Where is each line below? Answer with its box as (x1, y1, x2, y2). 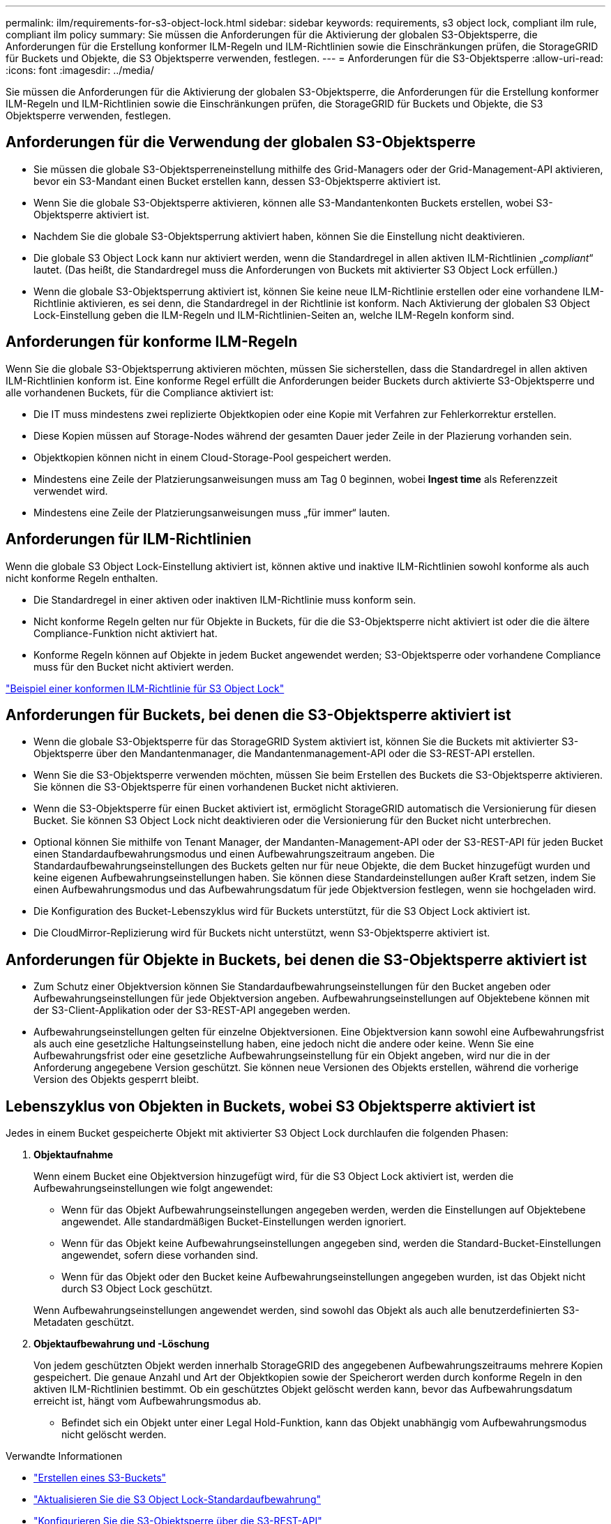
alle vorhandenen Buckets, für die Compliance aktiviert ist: (6, 386, 274, 398)
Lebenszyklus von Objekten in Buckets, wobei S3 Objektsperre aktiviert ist (6, 1097, 536, 1115)
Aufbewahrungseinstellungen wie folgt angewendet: (33, 1182, 273, 1195)
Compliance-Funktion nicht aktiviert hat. (33, 627, 218, 639)
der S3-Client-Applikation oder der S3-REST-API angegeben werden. (33, 1004, 351, 1017)
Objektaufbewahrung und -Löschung (33, 1338, 210, 1350)
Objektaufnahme (33, 1149, 114, 1161)
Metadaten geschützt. (33, 1316, 135, 1329)
